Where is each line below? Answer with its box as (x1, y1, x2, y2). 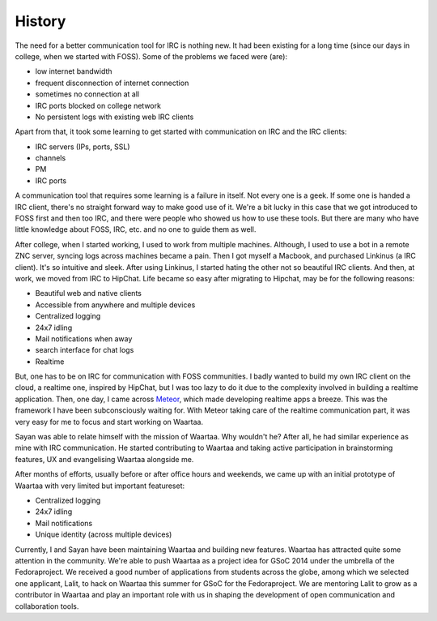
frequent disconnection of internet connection (35, 78, 189, 88)
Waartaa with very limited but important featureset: (15, 481, 185, 490)
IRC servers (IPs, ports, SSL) (35, 142, 130, 152)
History (15, 12, 66, 30)
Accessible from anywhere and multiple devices (35, 300, 196, 310)
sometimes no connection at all (35, 89, 140, 99)
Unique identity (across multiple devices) (35, 529, 172, 539)
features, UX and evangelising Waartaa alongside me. (15, 454, 194, 464)
